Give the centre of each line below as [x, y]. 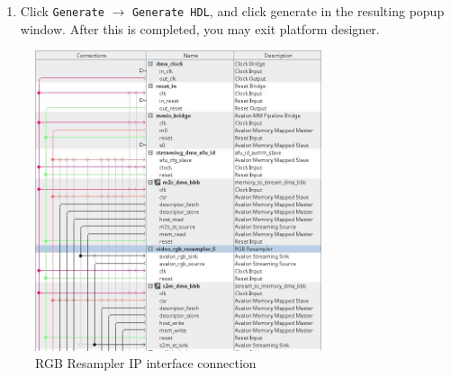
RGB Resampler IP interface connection [146, 363]
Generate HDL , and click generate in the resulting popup [288, 11]
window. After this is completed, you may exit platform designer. [200, 28]
